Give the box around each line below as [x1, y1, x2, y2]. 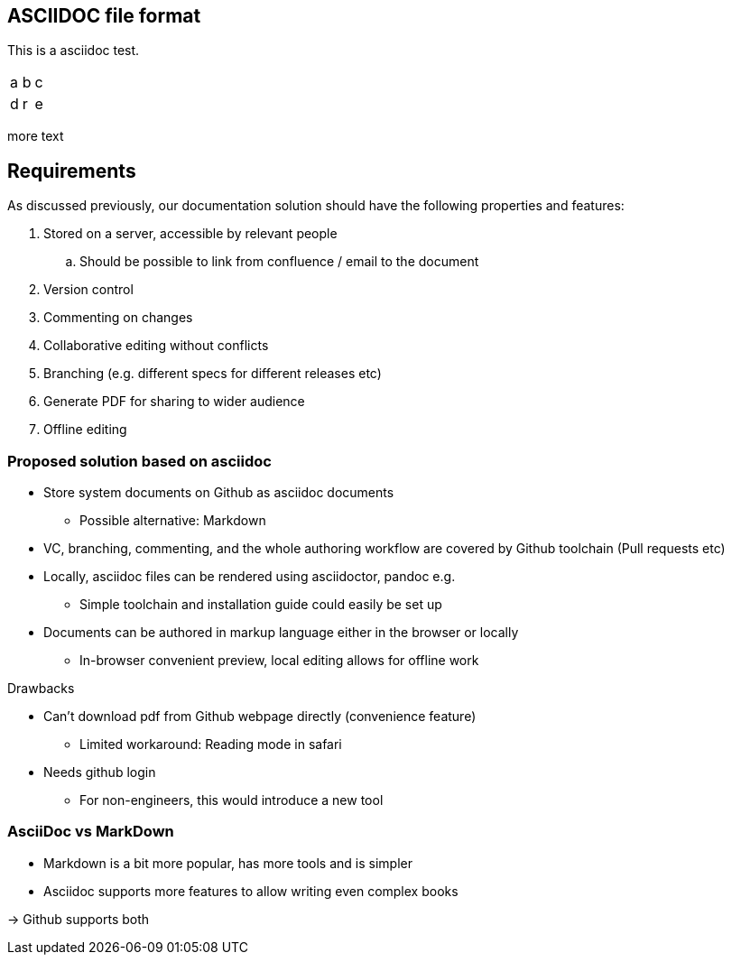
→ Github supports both [7, 911, 150, 927]
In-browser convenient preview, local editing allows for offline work [79, 652, 479, 669]
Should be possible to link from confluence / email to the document [79, 254, 479, 270]
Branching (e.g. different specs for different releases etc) [43, 365, 382, 382]
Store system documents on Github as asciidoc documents [43, 485, 394, 501]
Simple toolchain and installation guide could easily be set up [79, 597, 442, 613]
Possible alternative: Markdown [79, 513, 266, 529]
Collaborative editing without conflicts [43, 338, 269, 354]
